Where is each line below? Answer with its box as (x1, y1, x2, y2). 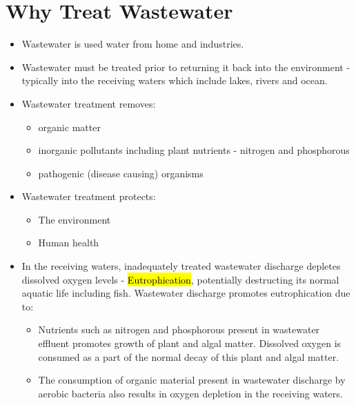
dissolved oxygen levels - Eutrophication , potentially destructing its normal (21, 272, 339, 286)
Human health (38, 235, 99, 250)
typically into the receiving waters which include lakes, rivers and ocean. (21, 73, 328, 88)
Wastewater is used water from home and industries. (21, 37, 244, 51)
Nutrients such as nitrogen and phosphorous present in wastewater (38, 322, 320, 337)
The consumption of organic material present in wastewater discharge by (38, 373, 346, 387)
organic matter (38, 119, 101, 134)
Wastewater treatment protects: (21, 189, 156, 204)
